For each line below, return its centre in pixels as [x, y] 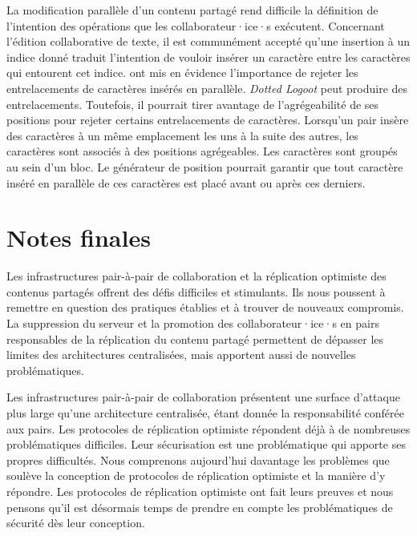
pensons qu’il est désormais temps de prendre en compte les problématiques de [200, 507]
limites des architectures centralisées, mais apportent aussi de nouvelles [181, 355]
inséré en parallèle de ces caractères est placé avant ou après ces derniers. [186, 182]
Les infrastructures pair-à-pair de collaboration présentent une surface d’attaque [203, 397]
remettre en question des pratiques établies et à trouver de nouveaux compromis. [205, 307]
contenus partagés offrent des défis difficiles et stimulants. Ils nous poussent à [196, 291]
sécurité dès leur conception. [76, 523]
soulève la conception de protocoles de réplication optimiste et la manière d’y [196, 476]
